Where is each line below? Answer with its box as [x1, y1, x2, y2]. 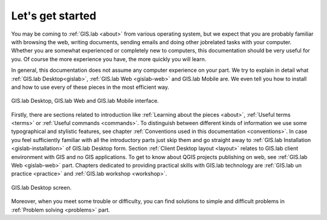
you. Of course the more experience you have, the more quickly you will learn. [11, 55, 206, 63]
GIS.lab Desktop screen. [11, 184, 72, 191]
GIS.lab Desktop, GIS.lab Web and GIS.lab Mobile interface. [11, 97, 159, 105]
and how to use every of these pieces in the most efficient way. [11, 83, 170, 91]
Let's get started [11, 9, 97, 22]
